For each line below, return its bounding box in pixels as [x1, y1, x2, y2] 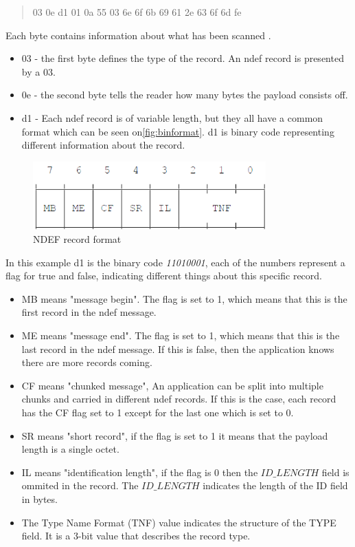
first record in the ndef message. [21, 305, 157, 319]
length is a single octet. [21, 442, 119, 456]
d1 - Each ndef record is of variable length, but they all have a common [21, 110, 323, 125]
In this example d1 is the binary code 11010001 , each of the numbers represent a [5, 255, 345, 269]
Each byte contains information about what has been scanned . [5, 28, 271, 42]
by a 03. [21, 64, 56, 78]
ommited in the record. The [21, 478, 139, 493]
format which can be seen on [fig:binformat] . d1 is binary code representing [21, 124, 334, 138]
